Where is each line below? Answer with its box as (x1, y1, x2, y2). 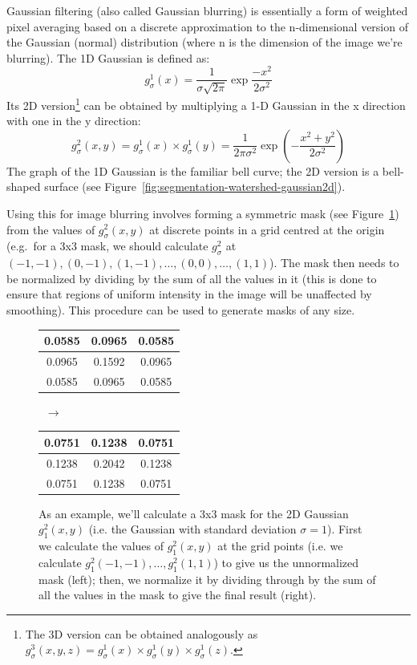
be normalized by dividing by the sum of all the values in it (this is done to (6, 270, 377, 286)
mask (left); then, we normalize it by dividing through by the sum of (38, 570, 376, 587)
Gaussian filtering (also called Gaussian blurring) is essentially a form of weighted (6, 2, 408, 18)
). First (326, 521, 362, 537)
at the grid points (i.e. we (217, 537, 343, 554)
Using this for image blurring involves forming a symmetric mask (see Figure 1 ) (6, 205, 399, 221)
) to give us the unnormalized (213, 553, 359, 570)
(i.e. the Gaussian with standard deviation (88, 521, 297, 537)
